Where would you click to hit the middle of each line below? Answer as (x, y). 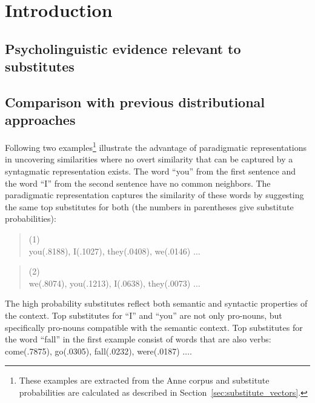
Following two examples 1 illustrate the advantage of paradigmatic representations (156, 146)
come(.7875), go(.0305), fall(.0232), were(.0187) (92, 351)
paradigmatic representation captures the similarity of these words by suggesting (154, 195)
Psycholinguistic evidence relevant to (123, 48)
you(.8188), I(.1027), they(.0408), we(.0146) (110, 251)
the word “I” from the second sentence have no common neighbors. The (138, 183)
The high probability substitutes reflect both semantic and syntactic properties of (156, 303)
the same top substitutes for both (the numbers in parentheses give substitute (149, 206)
